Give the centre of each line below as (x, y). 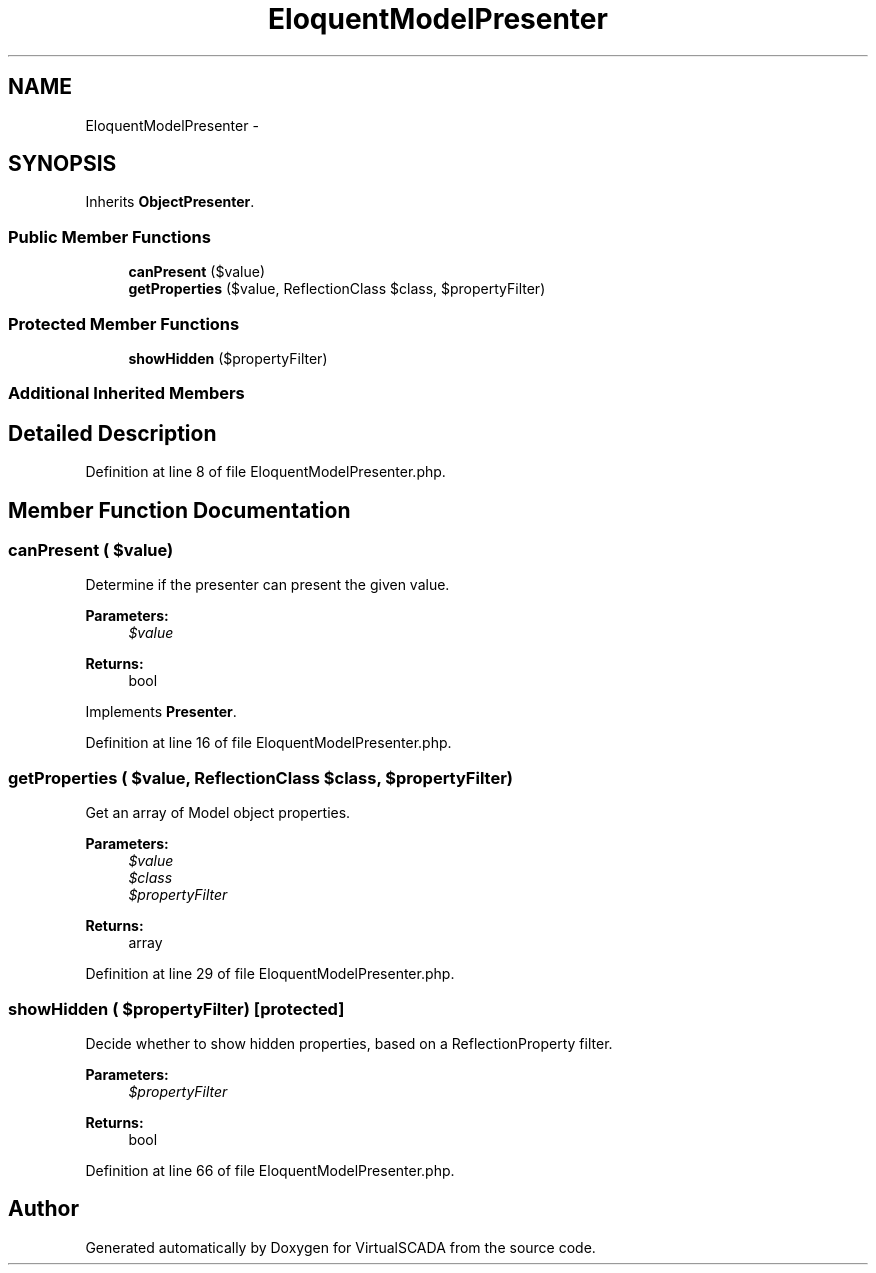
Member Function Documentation (179, 510)
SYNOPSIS (62, 164)
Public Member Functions (109, 236)
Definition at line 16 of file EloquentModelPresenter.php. (268, 743)
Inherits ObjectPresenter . (170, 202)
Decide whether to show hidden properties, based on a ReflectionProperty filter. (349, 1043)
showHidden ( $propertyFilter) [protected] (176, 1008)
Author (43, 1209)
